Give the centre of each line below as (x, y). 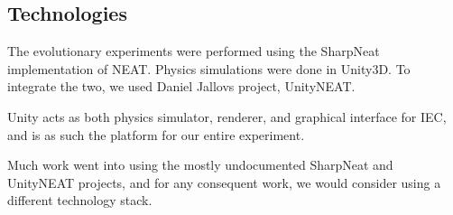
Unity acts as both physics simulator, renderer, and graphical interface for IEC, (227, 116)
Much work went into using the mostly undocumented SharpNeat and (200, 165)
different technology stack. (80, 200)
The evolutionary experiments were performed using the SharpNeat (194, 51)
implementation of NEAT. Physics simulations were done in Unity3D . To (209, 68)
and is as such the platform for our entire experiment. (156, 134)
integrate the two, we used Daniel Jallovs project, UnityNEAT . (181, 86)
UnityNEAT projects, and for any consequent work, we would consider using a (224, 182)
